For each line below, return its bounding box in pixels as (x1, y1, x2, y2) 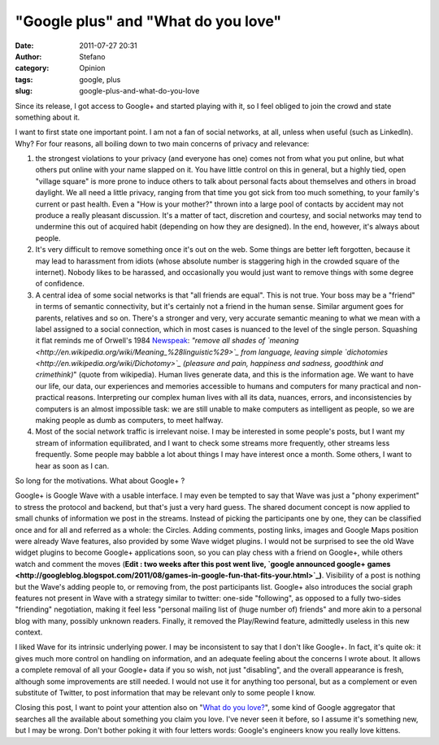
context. (15, 627, 43, 638)
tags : (15, 74, 33, 85)
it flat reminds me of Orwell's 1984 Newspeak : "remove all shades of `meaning (35, 336, 299, 346)
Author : (15, 51, 42, 61)
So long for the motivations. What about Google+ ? (15, 476, 185, 486)
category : (15, 63, 50, 73)
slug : (15, 86, 33, 96)
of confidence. (35, 279, 85, 289)
